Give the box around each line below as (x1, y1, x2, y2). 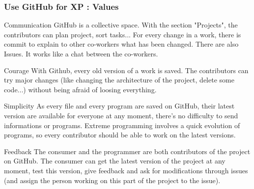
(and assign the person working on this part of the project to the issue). (4, 175, 221, 185)
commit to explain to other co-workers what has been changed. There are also (4, 39, 239, 49)
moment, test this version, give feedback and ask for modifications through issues (4, 165, 248, 175)
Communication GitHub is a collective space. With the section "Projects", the (4, 20, 238, 30)
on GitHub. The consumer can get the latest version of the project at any (4, 156, 226, 166)
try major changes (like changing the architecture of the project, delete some (4, 75, 234, 85)
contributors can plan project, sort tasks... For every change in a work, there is (4, 29, 241, 39)
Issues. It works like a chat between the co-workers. (4, 49, 158, 58)
